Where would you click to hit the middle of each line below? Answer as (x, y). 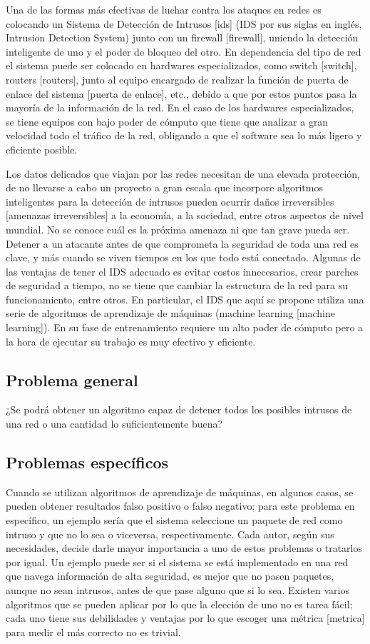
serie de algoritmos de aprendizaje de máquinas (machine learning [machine (170, 313)
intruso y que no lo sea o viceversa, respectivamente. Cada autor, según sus (170, 534)
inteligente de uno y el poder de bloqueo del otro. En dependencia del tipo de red (184, 51)
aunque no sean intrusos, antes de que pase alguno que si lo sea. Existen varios (178, 590)
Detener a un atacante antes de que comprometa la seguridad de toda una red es (182, 243)
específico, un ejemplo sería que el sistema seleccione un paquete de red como (174, 520)
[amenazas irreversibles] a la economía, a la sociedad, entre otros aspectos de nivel (185, 215)
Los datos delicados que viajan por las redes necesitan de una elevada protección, (183, 173)
